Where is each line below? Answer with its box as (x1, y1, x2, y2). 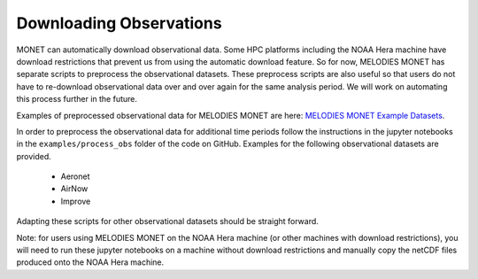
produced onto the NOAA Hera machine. (16, 257, 165, 267)
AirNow (60, 183, 89, 194)
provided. (16, 151, 52, 161)
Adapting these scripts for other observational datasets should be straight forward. (16, 216, 319, 227)
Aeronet (60, 171, 90, 182)
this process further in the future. (16, 94, 137, 105)
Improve (60, 196, 91, 206)
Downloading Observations (16, 13, 222, 33)
